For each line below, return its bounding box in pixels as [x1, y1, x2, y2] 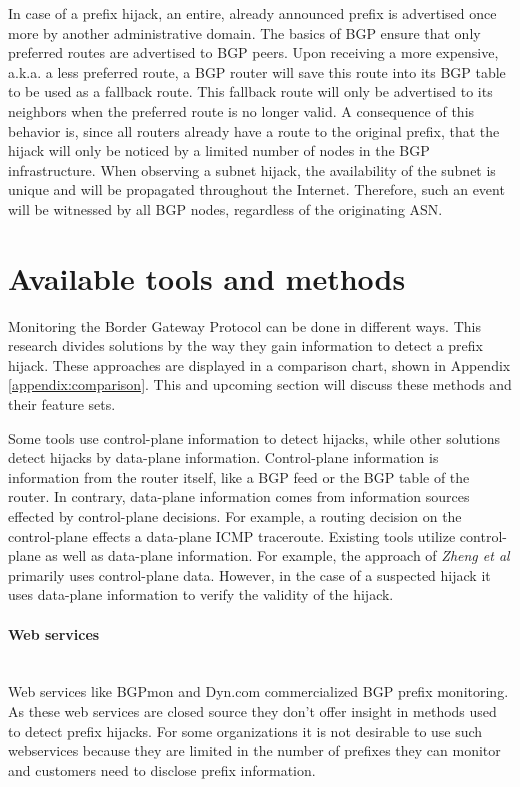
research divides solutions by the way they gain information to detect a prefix [8, 335, 483, 356]
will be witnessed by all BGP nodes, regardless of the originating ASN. [8, 198, 443, 219]
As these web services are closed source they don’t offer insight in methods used [8, 700, 497, 721]
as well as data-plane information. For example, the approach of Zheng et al [45, 545, 510, 566]
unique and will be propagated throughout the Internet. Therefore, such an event [8, 179, 505, 200]
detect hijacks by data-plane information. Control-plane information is [8, 447, 439, 468]
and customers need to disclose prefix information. [8, 759, 316, 780]
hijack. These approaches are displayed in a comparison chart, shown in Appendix [8, 354, 511, 375]
